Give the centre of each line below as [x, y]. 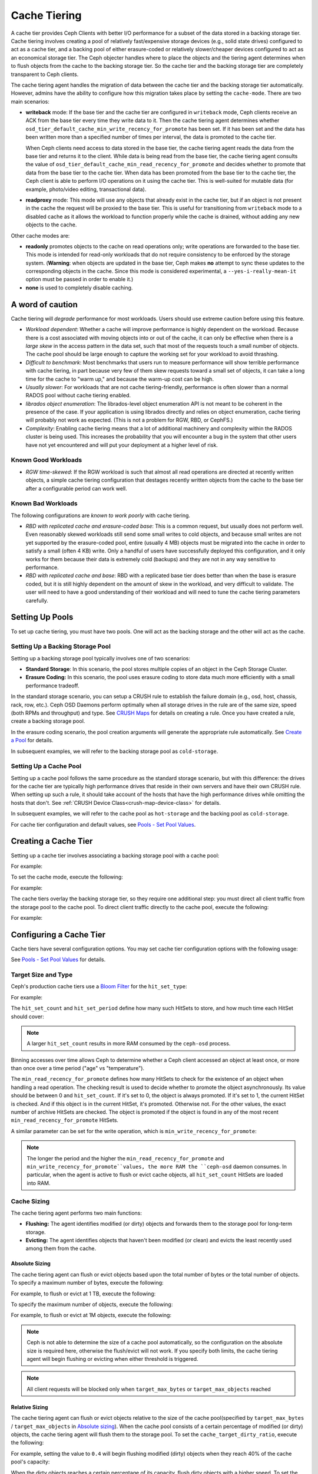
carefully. [37, 600]
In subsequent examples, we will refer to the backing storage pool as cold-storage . [115, 751]
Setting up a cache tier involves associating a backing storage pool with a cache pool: [115, 856]
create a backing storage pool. [48, 721]
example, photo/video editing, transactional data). [86, 189]
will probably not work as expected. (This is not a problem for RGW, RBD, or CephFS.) [129, 420]
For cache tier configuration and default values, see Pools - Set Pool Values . [103, 824]
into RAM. [39, 1183]
